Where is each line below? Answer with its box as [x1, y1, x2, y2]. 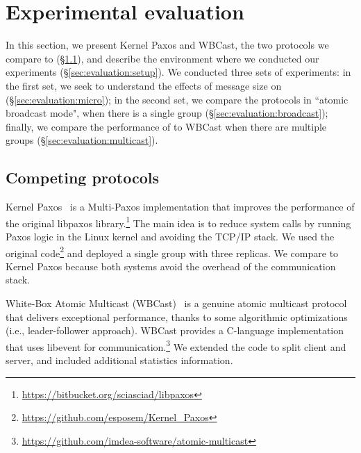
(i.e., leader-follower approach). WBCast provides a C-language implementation [6, 323, 344, 338]
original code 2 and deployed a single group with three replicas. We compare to [6, 243, 339, 260]
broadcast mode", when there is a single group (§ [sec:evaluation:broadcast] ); [6, 106, 328, 120]
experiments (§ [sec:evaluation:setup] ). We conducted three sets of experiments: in [6, 65, 351, 79]
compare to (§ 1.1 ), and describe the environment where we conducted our [6, 51, 319, 65]
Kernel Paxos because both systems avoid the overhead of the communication [6, 258, 336, 273]
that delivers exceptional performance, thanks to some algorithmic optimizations [6, 309, 348, 324]
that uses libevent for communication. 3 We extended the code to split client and [6, 337, 346, 354]
